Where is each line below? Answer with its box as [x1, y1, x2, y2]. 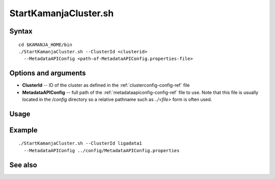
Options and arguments [9, 69, 86, 78]
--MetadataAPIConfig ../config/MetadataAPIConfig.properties [23, 148, 180, 153]
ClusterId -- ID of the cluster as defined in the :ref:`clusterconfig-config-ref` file [22, 82, 190, 88]
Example [9, 126, 38, 134]
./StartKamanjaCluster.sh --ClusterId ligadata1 [18, 140, 142, 147]
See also [9, 160, 38, 169]
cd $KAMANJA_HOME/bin [18, 42, 72, 48]
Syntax [9, 27, 33, 35]
